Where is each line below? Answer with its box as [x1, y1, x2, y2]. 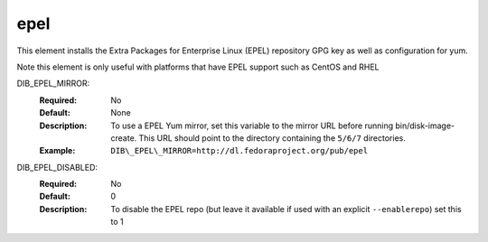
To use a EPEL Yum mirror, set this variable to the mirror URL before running [110, 120, 394, 131]
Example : [39, 145, 76, 156]
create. [110, 132, 137, 144]
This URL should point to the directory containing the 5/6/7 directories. [138, 132, 406, 144]
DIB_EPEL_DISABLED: [16, 162, 99, 172]
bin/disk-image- [394, 120, 455, 131]
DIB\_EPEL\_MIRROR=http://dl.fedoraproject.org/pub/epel [110, 145, 369, 156]
